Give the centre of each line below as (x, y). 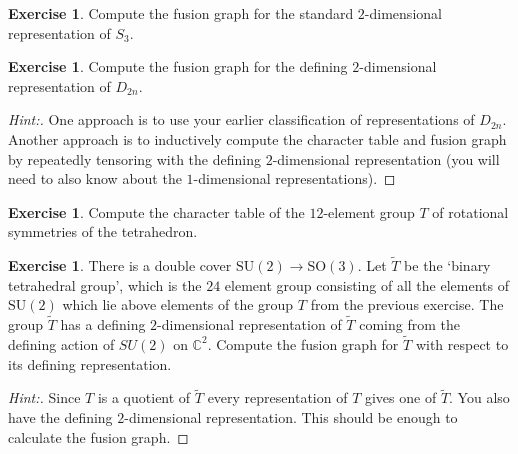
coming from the (409, 324)
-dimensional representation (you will (386, 158)
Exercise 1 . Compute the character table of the (156, 211)
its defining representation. (90, 363)
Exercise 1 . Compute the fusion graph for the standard (181, 13)
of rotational (470, 211)
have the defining (60, 416)
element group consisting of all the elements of (366, 284)
